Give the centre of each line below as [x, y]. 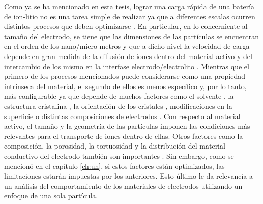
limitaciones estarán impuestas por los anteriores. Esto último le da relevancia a [128, 176]
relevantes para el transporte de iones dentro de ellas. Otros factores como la [124, 136]
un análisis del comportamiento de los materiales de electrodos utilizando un [123, 185]
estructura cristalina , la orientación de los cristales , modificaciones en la [118, 106]
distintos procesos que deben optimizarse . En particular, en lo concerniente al [126, 26]
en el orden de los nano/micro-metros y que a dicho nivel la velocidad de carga [127, 46]
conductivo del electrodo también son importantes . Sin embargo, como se [119, 155]
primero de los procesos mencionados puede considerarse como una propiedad [125, 76]
